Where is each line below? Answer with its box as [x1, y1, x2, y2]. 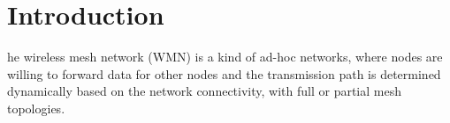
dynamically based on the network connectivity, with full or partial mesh [7, 82, 401, 100]
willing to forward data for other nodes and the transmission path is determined [7, 64, 441, 83]
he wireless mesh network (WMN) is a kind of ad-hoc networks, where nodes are [7, 47, 443, 66]
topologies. [7, 98, 65, 117]
